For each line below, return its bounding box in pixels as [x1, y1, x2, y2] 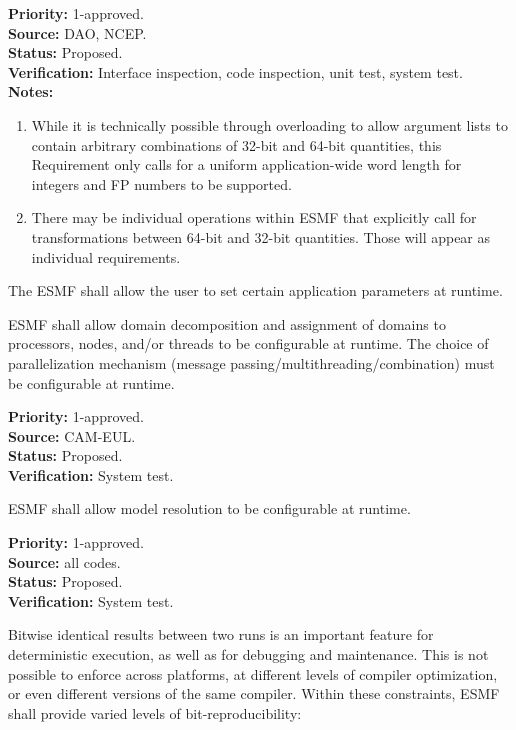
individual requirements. [31, 246, 181, 267]
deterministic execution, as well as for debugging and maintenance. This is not [8, 644, 489, 665]
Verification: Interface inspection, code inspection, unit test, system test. [8, 61, 463, 82]
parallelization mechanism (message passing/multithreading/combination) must [8, 352, 495, 373]
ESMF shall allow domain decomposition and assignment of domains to [8, 313, 446, 334]
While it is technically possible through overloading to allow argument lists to [31, 114, 508, 135]
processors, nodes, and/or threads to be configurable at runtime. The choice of [8, 333, 489, 354]
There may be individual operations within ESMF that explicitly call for [31, 207, 477, 228]
